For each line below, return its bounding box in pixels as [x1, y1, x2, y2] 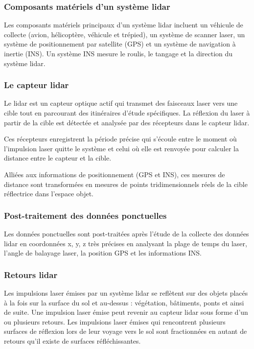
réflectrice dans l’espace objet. [4, 188, 93, 199]
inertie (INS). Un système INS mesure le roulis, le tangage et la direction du [4, 48, 233, 58]
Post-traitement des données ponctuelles [4, 209, 167, 221]
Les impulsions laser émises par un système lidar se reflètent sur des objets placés [4, 287, 248, 298]
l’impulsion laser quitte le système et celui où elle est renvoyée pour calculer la [4, 143, 239, 153]
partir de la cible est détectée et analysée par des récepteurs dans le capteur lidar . [4, 117, 250, 127]
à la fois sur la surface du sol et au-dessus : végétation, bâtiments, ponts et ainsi [4, 297, 244, 307]
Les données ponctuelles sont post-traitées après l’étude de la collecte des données [4, 228, 249, 238]
